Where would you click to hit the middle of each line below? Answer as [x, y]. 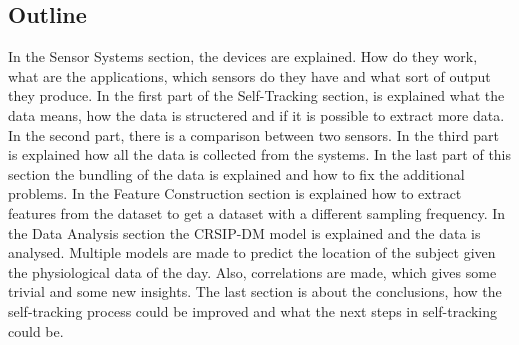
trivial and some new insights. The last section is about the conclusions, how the [255, 291]
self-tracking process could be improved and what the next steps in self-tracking [253, 310]
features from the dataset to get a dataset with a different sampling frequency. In [257, 212]
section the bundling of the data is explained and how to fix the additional [236, 173]
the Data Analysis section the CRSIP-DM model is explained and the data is [244, 232]
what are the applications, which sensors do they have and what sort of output [249, 75]
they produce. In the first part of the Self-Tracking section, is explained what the [256, 95]
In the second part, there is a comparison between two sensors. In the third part [254, 134]
